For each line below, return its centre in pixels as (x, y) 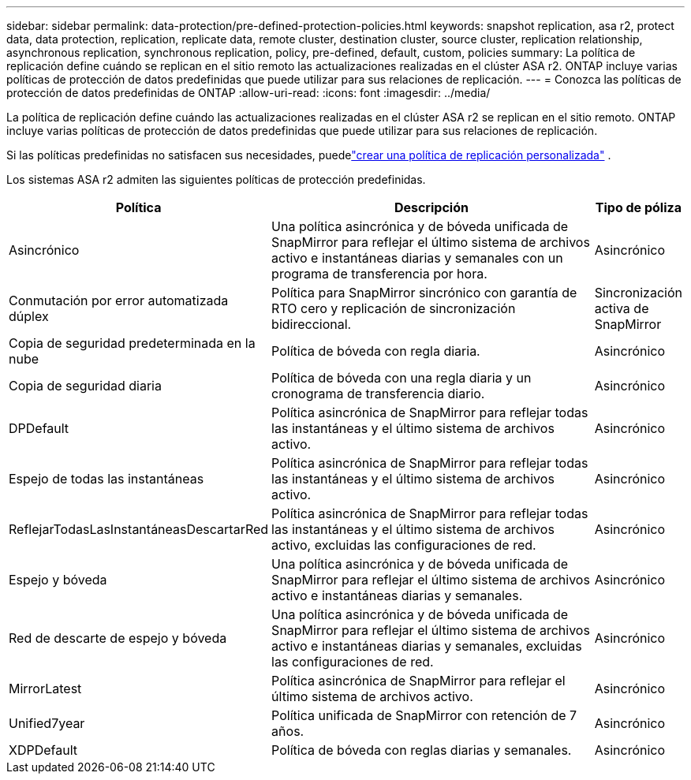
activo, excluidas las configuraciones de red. (404, 545)
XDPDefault (43, 750)
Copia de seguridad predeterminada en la (132, 343)
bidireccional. (312, 324)
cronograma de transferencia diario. (378, 394)
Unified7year (47, 723)
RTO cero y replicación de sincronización (394, 308)
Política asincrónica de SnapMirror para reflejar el (418, 681)
